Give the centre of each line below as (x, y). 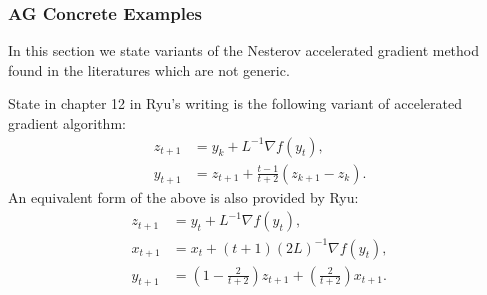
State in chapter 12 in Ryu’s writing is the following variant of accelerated (235, 103)
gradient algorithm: (67, 123)
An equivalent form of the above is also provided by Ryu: (183, 197)
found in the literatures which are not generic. (149, 69)
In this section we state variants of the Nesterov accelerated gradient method (244, 50)
